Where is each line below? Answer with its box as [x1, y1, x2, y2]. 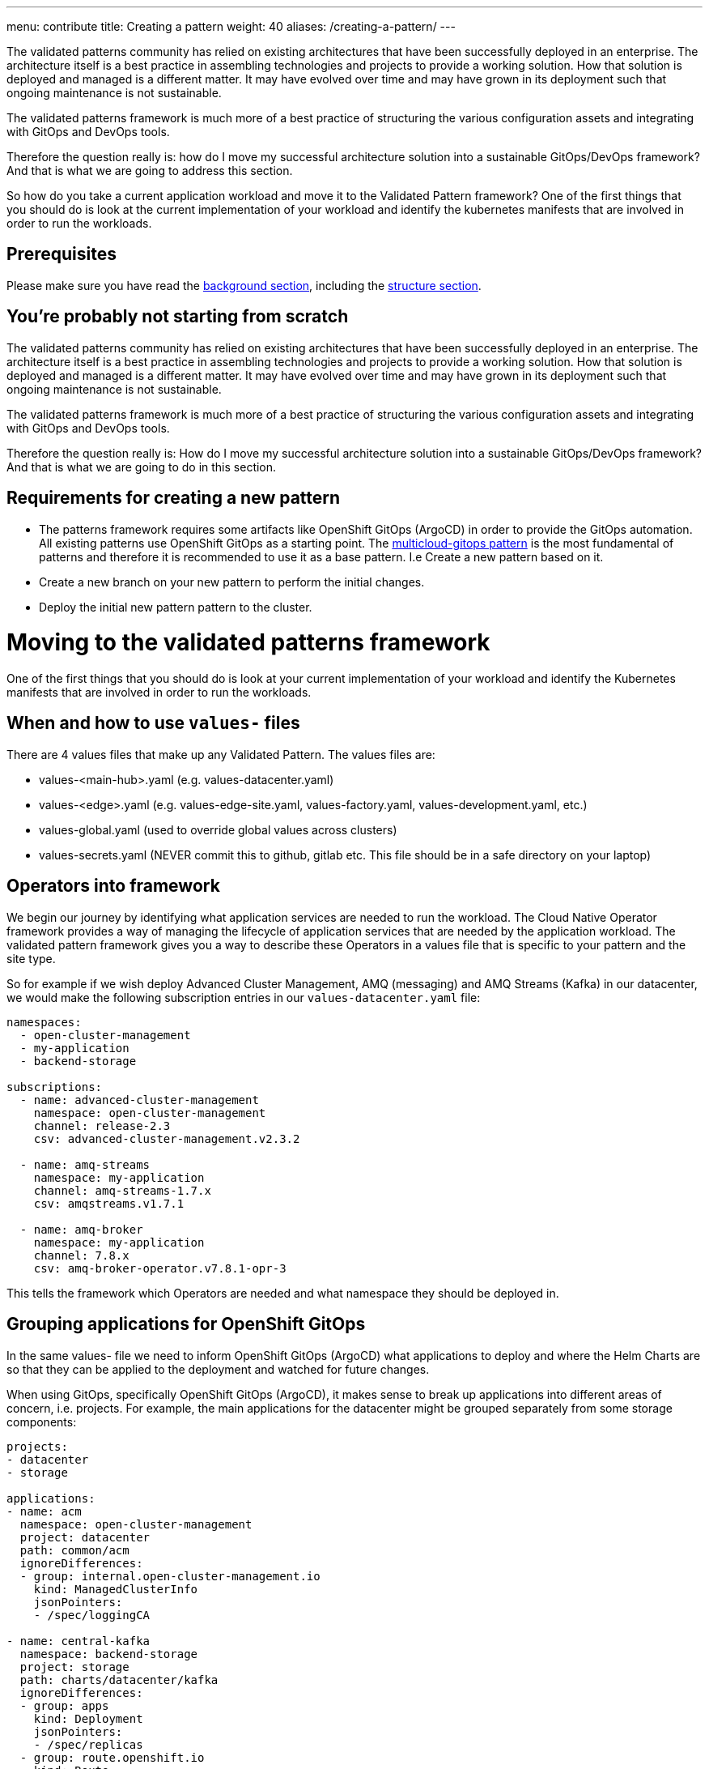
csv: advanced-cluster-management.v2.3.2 [33, 1132, 300, 1145]
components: [6, 1414, 77, 1429]
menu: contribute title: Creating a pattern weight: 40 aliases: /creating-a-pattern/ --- [6, 19, 456, 33]
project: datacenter [19, 1530, 151, 1544]
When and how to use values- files [6, 713, 300, 734]
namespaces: [6, 1015, 82, 1029]
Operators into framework [6, 876, 220, 897]
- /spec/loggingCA [33, 1608, 151, 1622]
